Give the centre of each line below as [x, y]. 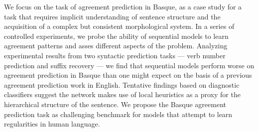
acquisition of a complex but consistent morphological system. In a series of [119, 26]
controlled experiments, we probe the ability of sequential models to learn [116, 36]
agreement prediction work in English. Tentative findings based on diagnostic [122, 84]
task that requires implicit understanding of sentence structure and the [112, 16]
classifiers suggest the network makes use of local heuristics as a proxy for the [122, 94]
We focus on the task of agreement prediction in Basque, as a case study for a [123, 6]
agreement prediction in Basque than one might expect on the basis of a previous [128, 75]
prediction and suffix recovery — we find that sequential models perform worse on [129, 65]
